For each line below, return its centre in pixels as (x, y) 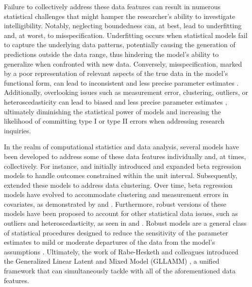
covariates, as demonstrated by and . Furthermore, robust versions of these (115, 204)
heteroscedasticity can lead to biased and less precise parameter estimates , (116, 101)
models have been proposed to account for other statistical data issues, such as (121, 213)
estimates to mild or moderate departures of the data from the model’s (109, 242)
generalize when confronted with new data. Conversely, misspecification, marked (123, 63)
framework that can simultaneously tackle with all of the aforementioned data (120, 271)
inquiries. (17, 130)
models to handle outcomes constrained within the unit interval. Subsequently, (121, 175)
